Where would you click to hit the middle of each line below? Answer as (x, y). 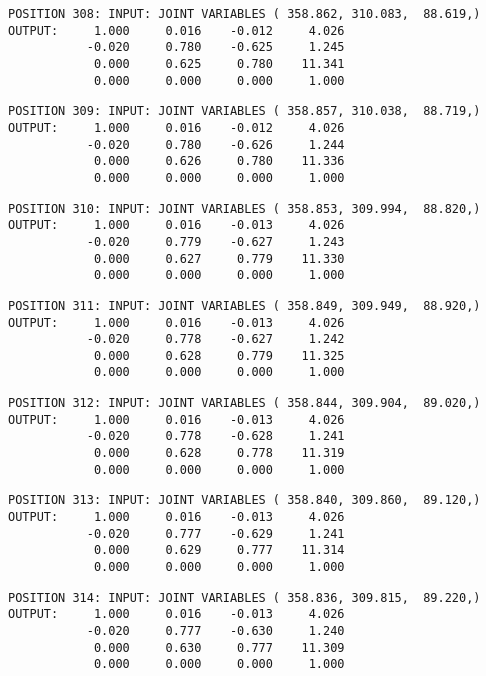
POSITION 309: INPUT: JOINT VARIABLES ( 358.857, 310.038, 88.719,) (244, 111)
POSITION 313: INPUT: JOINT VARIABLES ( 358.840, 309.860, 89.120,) (244, 500)
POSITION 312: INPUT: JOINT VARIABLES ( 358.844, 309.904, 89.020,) (244, 403)
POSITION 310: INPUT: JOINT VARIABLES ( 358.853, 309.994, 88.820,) (244, 208)
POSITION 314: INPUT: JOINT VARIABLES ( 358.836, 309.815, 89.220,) (244, 597)
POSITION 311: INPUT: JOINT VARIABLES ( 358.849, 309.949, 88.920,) (244, 305)
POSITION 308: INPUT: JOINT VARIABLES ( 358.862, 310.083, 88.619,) (244, 14)
